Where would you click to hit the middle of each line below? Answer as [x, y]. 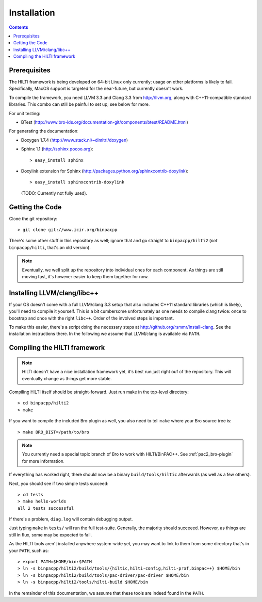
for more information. [43, 461]
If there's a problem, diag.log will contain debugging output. [71, 519]
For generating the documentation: [44, 131]
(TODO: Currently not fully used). [54, 193]
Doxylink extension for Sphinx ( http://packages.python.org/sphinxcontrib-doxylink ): [105, 171]
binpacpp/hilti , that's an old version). [50, 247]
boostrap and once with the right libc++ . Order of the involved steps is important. [91, 318]
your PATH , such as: [29, 551]
